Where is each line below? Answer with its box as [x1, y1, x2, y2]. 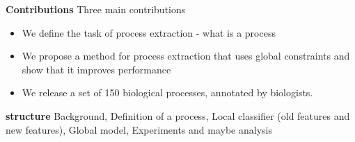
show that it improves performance [22, 62, 171, 76]
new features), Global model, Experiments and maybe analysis [6, 122, 272, 136]
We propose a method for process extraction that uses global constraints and [22, 48, 350, 63]
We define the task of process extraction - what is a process [22, 25, 276, 39]
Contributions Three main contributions [6, 2, 186, 16]
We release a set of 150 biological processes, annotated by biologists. [22, 85, 313, 100]
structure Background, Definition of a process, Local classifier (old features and [6, 108, 350, 123]
